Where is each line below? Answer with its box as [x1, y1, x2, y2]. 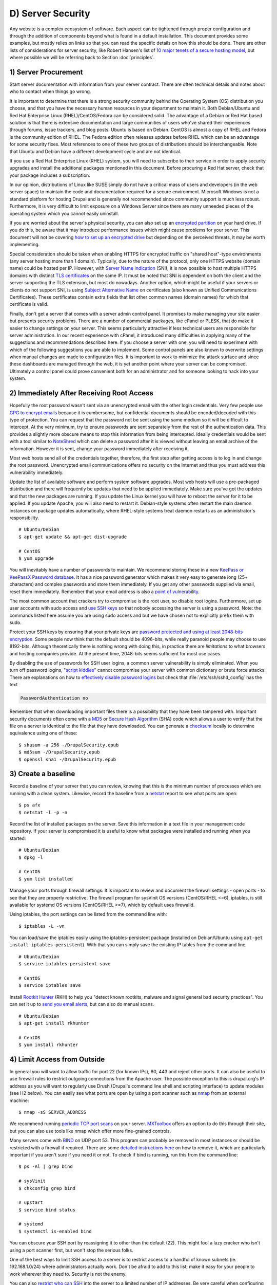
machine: [9, 1097, 29, 1104]
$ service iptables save [18, 982, 81, 988]
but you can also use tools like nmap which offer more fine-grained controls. [9, 1128, 171, 1134]
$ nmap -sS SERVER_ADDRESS [18, 1109, 87, 1115]
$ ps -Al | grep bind [18, 1164, 73, 1169]
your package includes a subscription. [9, 172, 91, 178]
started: [9, 835, 26, 841]
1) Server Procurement [9, 67, 83, 77]
